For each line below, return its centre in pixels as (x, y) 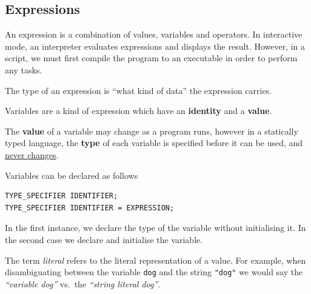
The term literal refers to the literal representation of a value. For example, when (155, 260)
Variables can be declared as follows (72, 175)
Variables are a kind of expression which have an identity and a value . (139, 111)
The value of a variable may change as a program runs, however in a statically (152, 131)
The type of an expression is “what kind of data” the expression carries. (139, 90)
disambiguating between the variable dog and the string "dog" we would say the (154, 272)
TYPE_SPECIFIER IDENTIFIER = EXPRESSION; (90, 208)
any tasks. (24, 69)
